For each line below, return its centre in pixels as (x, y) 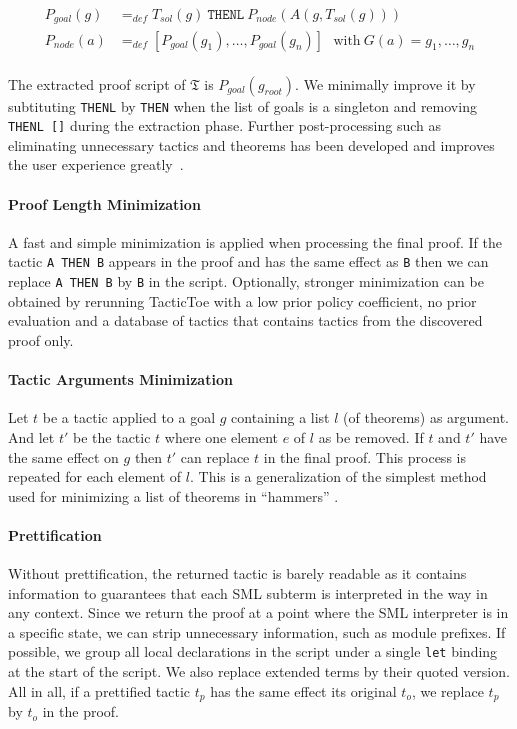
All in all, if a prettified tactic (99, 690)
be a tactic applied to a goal (129, 417)
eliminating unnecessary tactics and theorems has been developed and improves (251, 144)
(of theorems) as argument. (426, 417)
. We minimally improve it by (385, 83)
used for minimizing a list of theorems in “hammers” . (173, 495)
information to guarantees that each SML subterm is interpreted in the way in (248, 592)
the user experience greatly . (96, 164)
